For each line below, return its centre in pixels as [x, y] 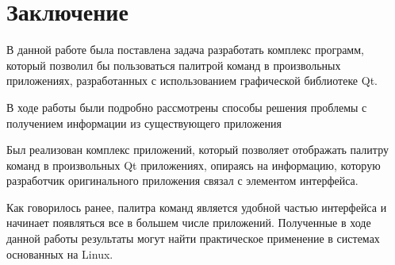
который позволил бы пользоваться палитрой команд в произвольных [174, 65]
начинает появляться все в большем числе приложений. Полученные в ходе [189, 223]
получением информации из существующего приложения [144, 123]
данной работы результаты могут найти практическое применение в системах [193, 238]
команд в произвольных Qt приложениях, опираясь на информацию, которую [194, 165]
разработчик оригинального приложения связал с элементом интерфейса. [182, 181]
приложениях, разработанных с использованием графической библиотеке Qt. [192, 81]
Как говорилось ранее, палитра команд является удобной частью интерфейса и [197, 207]
